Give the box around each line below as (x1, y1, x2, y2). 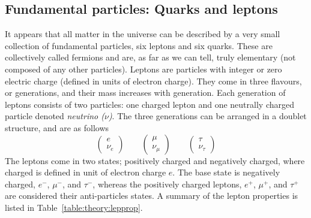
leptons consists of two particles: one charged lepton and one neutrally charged (5, 98, 294, 110)
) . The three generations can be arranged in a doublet (108, 110, 307, 122)
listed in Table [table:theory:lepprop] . (5, 201, 143, 213)
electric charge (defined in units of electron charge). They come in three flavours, (5, 74, 302, 87)
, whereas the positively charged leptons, (92, 177, 242, 190)
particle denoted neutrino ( (5, 110, 104, 122)
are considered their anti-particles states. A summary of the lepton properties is (5, 189, 298, 202)
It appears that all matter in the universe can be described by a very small (5, 28, 280, 40)
